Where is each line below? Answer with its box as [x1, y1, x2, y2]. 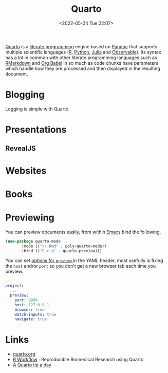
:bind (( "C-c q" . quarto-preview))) [21, 248, 102, 253]
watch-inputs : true [14, 312, 57, 317]
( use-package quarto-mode [5, 238, 61, 244]
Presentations [5, 124, 67, 136]
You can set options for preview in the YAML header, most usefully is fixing [5, 257, 163, 264]
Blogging [5, 89, 45, 101]
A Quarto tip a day [12, 362, 51, 368]
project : [5, 283, 24, 288]
